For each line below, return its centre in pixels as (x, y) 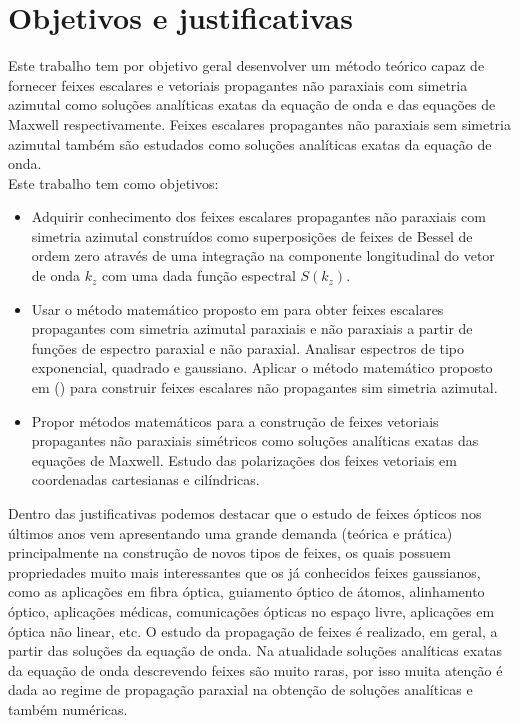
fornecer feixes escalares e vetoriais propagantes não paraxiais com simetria (238, 84)
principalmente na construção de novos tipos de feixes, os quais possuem (229, 552)
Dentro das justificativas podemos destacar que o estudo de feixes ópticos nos (245, 513)
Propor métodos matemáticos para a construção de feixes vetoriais (235, 420)
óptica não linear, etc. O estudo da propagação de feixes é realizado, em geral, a (253, 630)
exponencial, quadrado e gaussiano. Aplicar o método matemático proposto (262, 367)
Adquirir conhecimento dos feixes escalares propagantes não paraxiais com (258, 216)
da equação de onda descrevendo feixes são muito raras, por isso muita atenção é (255, 669)
